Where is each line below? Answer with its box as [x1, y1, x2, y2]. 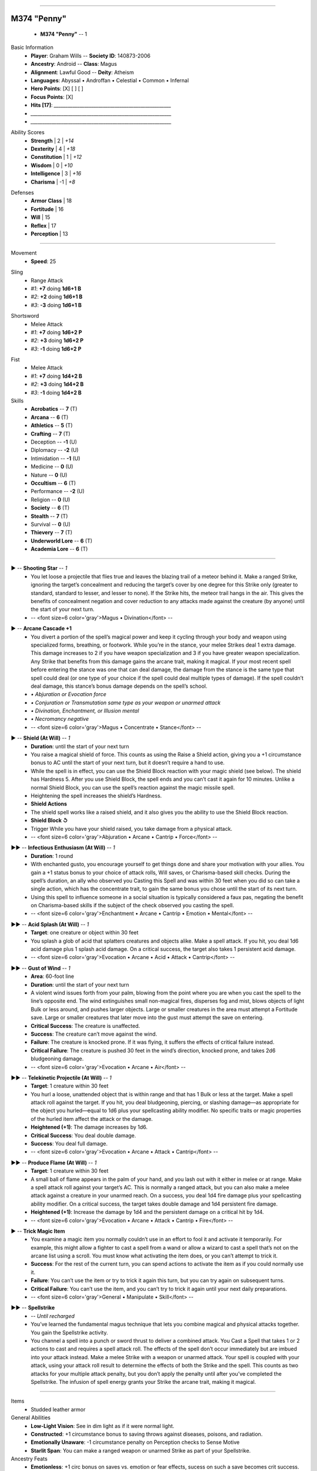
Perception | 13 [31, 230, 69, 237]
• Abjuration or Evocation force [31, 691, 107, 698]
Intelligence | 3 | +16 [31, 170, 82, 177]
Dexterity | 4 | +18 [31, 145, 76, 152]
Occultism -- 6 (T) [31, 480, 76, 487]
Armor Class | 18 [31, 197, 72, 204]
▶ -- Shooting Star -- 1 [11, 565, 68, 572]
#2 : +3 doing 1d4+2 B [31, 381, 84, 388]
